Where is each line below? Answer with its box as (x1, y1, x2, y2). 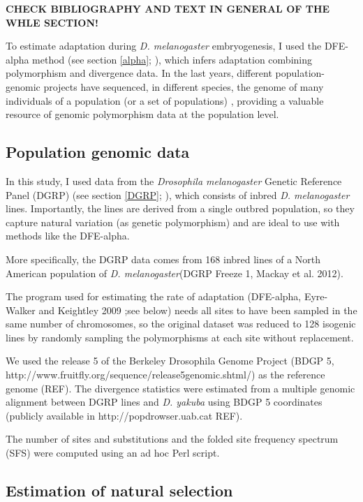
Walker (6, 302, 36, 317)
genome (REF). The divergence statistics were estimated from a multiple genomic (6, 381, 355, 395)
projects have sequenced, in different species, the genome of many (43, 79, 324, 94)
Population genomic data (6, 141, 190, 163)
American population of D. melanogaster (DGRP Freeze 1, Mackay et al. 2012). (6, 265, 343, 280)
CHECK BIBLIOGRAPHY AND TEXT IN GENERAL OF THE (6, 1, 330, 15)
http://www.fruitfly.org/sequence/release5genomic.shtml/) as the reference (6, 367, 325, 382)
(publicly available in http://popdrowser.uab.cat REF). (6, 408, 243, 422)
